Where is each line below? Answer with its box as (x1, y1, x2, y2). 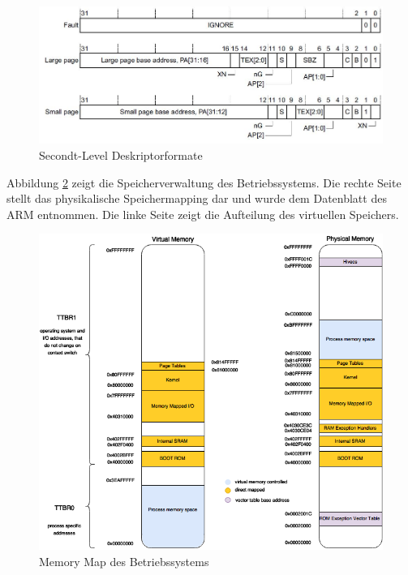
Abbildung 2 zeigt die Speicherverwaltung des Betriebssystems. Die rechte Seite (6, 174, 402, 191)
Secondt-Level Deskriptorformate (39, 146, 203, 163)
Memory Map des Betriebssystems (39, 552, 209, 569)
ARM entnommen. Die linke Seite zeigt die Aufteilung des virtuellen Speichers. (6, 205, 399, 222)
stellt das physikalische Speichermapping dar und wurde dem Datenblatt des (6, 190, 387, 207)
